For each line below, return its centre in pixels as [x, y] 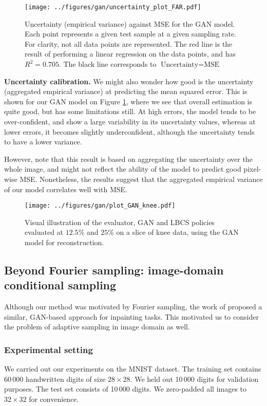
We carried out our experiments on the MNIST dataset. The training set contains [133, 369]
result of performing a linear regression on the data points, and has [130, 54]
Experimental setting [49, 349]
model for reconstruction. [64, 242]
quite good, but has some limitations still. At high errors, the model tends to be [130, 111]
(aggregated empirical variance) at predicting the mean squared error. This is [126, 91]
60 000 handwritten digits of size [55, 379]
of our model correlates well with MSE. [66, 189]
